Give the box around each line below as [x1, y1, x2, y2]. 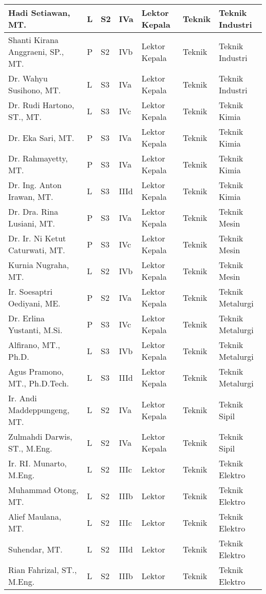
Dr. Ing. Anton [8, 179, 62, 191]
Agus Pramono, [8, 365, 64, 377]
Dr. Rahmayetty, [8, 152, 68, 164]
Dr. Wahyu [8, 72, 48, 84]
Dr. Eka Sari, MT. [8, 131, 75, 144]
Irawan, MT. [8, 191, 54, 202]
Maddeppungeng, [8, 404, 70, 416]
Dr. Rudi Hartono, [8, 99, 75, 111]
